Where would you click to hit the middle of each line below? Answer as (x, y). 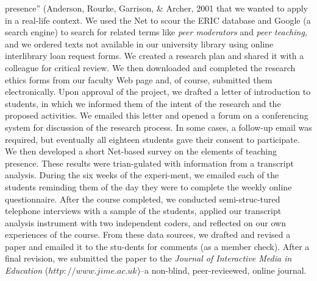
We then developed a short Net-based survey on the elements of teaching (141, 151)
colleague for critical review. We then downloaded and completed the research (150, 67)
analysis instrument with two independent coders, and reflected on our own (145, 222)
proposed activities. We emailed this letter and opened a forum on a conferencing (157, 115)
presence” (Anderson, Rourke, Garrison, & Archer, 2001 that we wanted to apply (157, 8)
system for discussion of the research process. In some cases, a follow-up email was (158, 127)
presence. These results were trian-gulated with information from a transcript (149, 163)
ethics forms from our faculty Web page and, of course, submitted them (139, 79)
